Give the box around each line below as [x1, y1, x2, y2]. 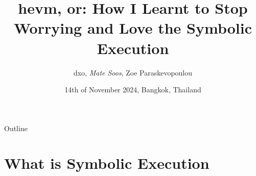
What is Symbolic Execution [4, 153, 210, 173]
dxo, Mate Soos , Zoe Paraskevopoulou [73, 67, 193, 78]
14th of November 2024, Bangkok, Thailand [64, 84, 201, 95]
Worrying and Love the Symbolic [14, 17, 252, 38]
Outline [4, 122, 28, 133]
